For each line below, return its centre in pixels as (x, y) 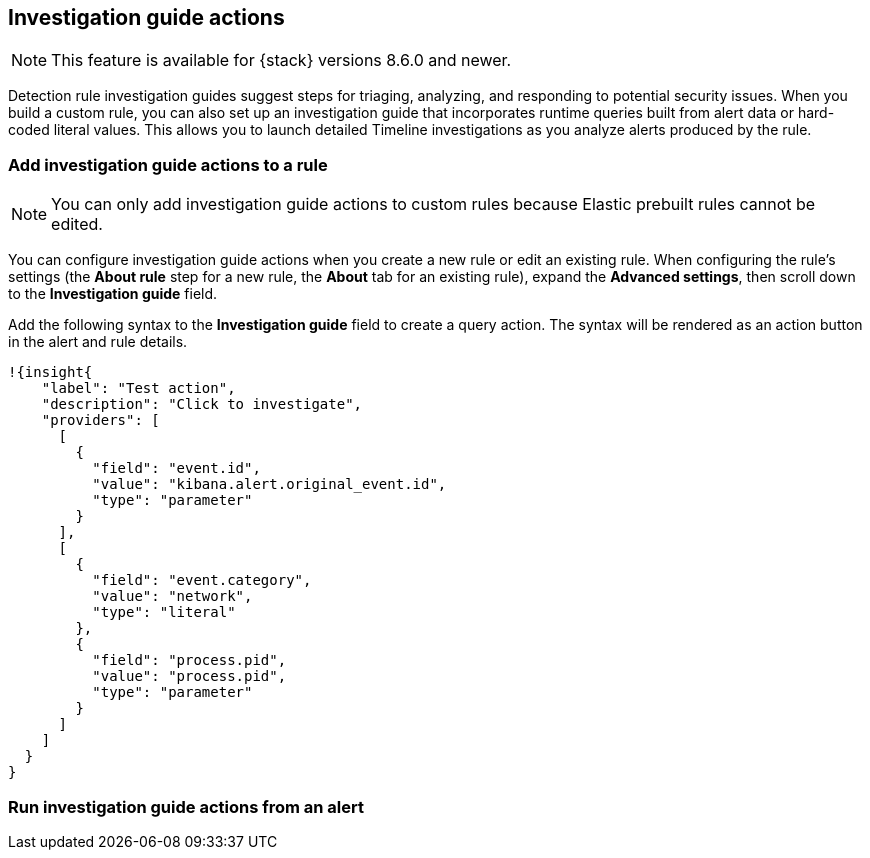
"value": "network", (172, 596)
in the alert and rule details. (98, 342)
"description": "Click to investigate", (202, 404)
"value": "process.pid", (189, 676)
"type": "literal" (164, 612)
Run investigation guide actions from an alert (186, 806)
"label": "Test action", (138, 388)
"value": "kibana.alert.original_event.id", (269, 484)
